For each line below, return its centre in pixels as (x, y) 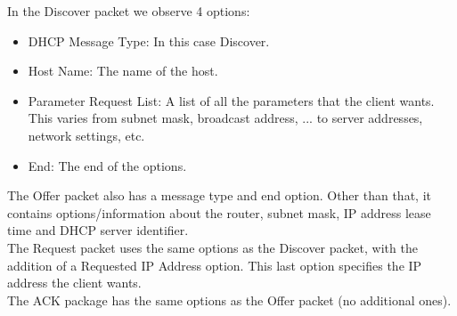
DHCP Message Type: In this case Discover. (149, 41)
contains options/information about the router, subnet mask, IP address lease (219, 212)
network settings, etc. (86, 135)
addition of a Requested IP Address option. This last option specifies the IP (215, 265)
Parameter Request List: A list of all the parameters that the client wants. (231, 100)
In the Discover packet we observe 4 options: (129, 11)
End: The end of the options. (107, 165)
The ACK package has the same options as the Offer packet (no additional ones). (229, 300)
